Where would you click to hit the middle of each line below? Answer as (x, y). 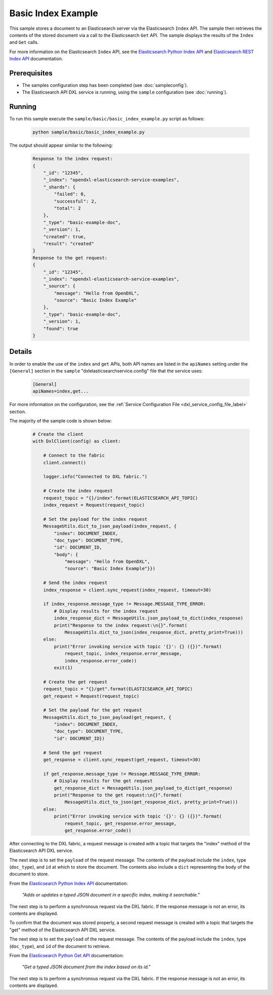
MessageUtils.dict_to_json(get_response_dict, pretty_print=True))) (151, 802)
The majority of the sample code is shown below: (61, 421)
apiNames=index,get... (61, 391)
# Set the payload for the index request (95, 519)
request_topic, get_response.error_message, (121, 823)
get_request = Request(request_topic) (91, 696)
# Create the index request (78, 491)
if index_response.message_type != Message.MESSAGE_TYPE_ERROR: (125, 604)
